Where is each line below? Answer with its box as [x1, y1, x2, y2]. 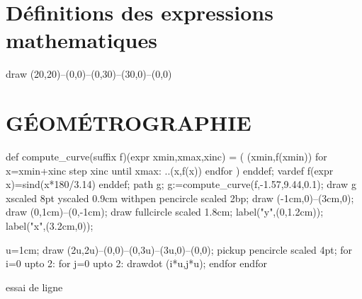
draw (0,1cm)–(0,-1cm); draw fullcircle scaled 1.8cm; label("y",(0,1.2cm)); [6, 204, 324, 219]
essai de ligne [6, 279, 63, 294]
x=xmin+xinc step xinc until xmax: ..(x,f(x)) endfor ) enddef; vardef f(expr [6, 163, 334, 177]
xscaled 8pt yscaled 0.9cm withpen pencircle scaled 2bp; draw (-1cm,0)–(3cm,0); [6, 190, 354, 205]
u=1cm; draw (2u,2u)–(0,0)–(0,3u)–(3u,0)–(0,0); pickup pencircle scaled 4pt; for [6, 242, 353, 257]
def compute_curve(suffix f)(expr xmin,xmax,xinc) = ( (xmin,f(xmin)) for [6, 149, 327, 164]
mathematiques [6, 25, 157, 54]
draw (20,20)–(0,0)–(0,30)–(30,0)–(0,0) [6, 66, 172, 81]
